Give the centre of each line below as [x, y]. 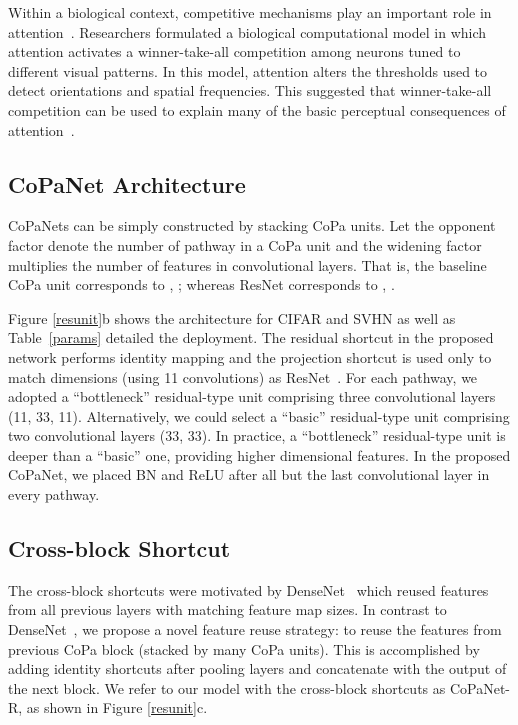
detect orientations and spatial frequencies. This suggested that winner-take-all [250, 90]
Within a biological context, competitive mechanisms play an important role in [250, 12]
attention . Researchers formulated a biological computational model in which [247, 31]
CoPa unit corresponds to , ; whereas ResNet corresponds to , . [201, 284]
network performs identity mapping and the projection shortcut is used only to [250, 356]
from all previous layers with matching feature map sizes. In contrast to [227, 609]
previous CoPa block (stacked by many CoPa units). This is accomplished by [244, 648]
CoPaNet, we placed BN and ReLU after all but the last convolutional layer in [249, 474]
